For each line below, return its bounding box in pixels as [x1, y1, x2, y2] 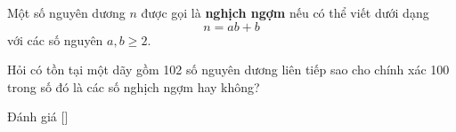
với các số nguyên [7, 30, 103, 49]
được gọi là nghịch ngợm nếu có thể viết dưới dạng [141, 4, 429, 21]
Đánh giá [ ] [7, 107, 69, 126]
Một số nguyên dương [7, 4, 126, 21]
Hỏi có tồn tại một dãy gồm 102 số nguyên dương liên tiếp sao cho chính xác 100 [7, 60, 450, 79]
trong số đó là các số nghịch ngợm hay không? [7, 77, 260, 96]
